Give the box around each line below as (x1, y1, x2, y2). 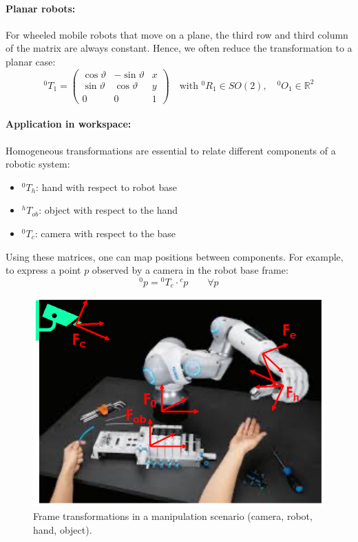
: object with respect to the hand (39, 203, 178, 217)
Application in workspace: (6, 117, 131, 131)
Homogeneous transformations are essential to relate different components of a (6, 143, 336, 157)
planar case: (6, 54, 56, 68)
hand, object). (33, 522, 92, 536)
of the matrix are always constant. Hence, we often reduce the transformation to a (6, 41, 352, 55)
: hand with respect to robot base (36, 179, 177, 194)
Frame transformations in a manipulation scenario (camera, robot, (33, 508, 313, 523)
